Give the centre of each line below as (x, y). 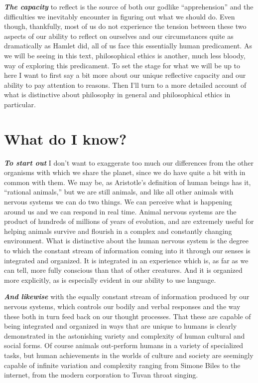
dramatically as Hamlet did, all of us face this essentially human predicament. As (128, 46)
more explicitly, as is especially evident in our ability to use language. (110, 280)
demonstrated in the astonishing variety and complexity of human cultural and (125, 335)
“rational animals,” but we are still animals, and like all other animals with (119, 192)
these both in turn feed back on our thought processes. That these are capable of (128, 316)
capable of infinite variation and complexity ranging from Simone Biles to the (122, 365)
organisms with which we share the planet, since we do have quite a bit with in (125, 172)
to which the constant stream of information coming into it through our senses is (127, 250)
